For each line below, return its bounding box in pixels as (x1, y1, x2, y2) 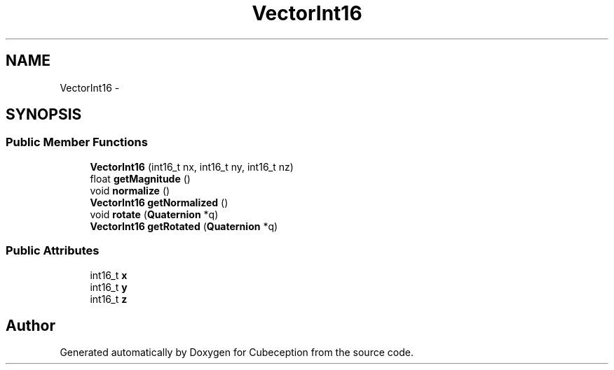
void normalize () (90, 184, 170, 197)
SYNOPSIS (6, 106, 82, 124)
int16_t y (90, 280, 128, 293)
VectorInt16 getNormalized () (90, 196, 228, 208)
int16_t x (90, 269, 128, 281)
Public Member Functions (6, 135, 148, 150)
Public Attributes (6, 243, 100, 258)
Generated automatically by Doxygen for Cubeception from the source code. (60, 346, 414, 359)
